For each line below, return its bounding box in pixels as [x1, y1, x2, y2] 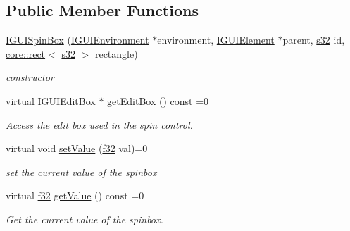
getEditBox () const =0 [107, 93, 209, 108]
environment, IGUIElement [157, 32, 275, 47]
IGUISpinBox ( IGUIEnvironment [6, 32, 149, 47]
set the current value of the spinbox [6, 164, 157, 179]
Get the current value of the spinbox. [6, 211, 163, 226]
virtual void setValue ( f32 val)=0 [6, 141, 148, 156]
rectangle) [94, 46, 138, 61]
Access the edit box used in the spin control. [6, 117, 193, 132]
